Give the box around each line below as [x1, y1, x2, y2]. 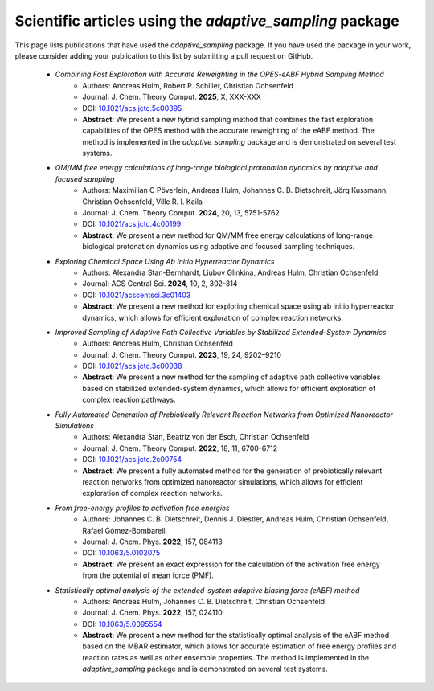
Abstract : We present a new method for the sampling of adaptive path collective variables [82, 372, 381, 382]
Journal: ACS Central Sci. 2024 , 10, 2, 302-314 [82, 279, 238, 288]
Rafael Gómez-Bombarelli [82, 525, 168, 535]
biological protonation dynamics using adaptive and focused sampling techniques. [82, 242, 355, 251]
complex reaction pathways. [82, 395, 176, 405]
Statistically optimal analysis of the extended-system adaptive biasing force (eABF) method [55, 585, 360, 595]
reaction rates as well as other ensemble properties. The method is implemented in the [82, 652, 370, 662]
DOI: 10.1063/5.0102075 [82, 548, 161, 558]
